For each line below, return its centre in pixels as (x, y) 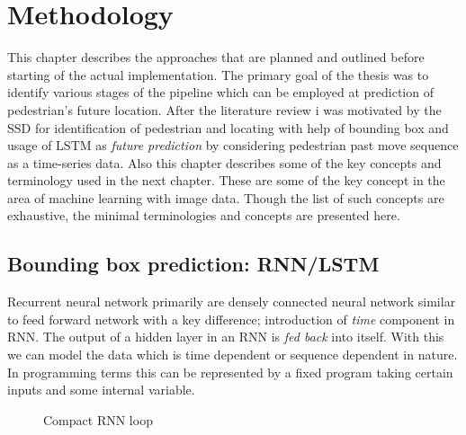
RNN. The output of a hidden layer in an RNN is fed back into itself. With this (226, 337)
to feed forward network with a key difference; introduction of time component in (231, 319)
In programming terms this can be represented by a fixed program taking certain (230, 372)
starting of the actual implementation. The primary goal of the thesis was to (218, 74)
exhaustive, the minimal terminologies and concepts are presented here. (204, 215)
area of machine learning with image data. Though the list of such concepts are (226, 197)
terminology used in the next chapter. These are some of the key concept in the (226, 180)
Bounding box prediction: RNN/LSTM (193, 264)
